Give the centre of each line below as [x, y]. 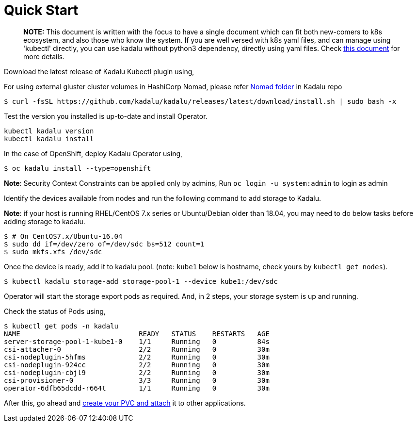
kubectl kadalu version [49, 131]
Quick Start [41, 10]
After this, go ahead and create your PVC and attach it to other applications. [125, 403]
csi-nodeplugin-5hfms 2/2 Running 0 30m [137, 357]
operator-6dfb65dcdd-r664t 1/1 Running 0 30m [137, 388]
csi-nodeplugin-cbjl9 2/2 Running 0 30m [137, 372]
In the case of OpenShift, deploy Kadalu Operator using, [93, 153]
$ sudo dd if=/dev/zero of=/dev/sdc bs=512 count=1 [104, 244]
